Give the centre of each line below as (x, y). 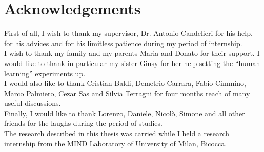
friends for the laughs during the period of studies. (83, 123)
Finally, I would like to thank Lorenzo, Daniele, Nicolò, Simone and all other (125, 113)
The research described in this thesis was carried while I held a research (117, 133)
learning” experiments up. (45, 73)
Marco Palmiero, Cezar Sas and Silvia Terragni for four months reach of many (127, 93)
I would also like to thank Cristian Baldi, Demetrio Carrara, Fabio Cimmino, (125, 83)
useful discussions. (33, 103)
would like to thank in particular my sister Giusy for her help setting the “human (132, 63)
